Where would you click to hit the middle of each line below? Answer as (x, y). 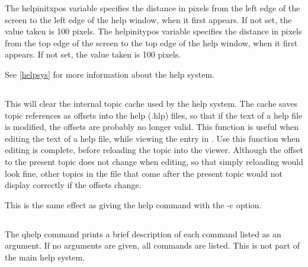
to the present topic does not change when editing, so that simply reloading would (154, 161)
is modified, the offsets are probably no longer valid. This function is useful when (152, 127)
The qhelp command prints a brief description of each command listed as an (143, 233)
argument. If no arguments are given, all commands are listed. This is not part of (152, 245)
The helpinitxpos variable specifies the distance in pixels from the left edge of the (153, 8)
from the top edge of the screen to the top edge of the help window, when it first (151, 42)
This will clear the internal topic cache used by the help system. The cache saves (151, 103)
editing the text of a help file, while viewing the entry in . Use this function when (153, 138)
